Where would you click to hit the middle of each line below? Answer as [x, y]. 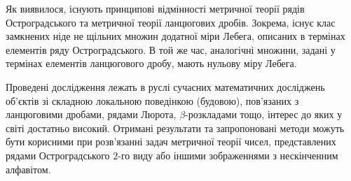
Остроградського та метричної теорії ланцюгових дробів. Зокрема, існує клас [171, 22]
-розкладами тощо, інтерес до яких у [264, 114]
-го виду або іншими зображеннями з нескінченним [228, 155]
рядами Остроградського [58, 155]
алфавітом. [28, 169]
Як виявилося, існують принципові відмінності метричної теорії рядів [155, 8]
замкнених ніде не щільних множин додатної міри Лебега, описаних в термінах [175, 36]
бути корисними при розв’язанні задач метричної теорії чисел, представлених [171, 142]
